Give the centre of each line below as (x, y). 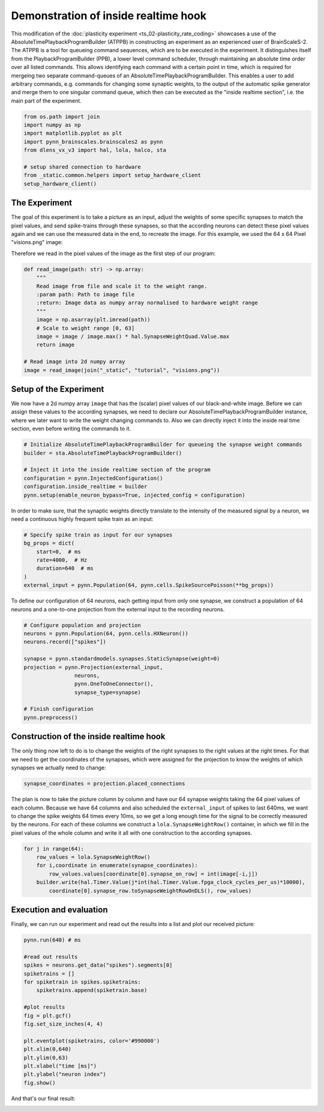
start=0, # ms (58, 551)
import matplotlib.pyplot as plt (73, 133)
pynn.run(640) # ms (52, 940)
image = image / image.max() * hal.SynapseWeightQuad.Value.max (133, 336)
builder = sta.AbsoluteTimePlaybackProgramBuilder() (103, 453)
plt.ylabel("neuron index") (65, 1074)
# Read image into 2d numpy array (74, 362)
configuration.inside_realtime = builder (85, 487)
